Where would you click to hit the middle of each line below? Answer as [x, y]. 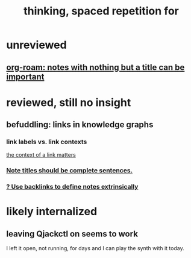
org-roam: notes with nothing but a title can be [95, 67]
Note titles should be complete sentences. [70, 171]
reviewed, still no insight [69, 102]
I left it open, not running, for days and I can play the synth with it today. [95, 248]
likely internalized [52, 212]
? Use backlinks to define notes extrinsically [72, 187]
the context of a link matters [41, 155]
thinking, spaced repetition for [101, 11]
